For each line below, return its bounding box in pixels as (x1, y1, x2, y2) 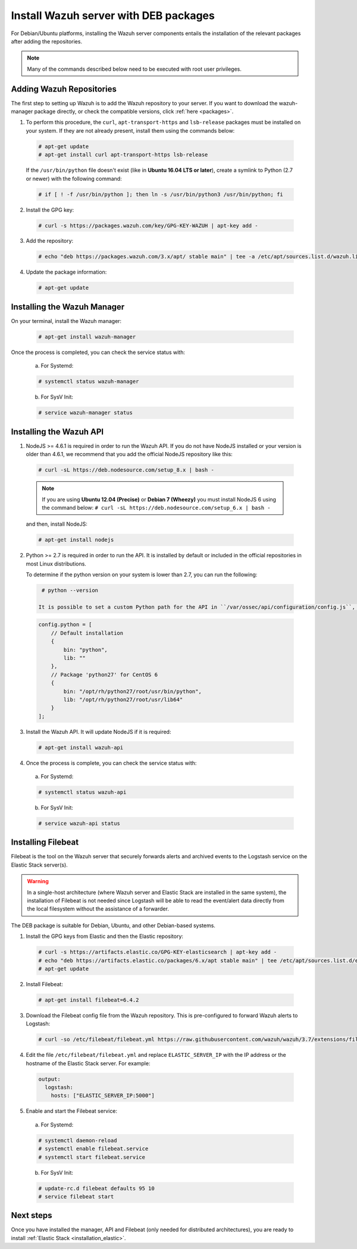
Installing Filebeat (11, 837, 79, 848)
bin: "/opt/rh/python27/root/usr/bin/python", (63, 688, 202, 695)
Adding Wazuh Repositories (11, 84, 117, 94)
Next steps (11, 1210, 52, 1220)
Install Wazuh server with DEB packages (11, 9, 215, 22)
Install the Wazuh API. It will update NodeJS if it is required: (26, 728, 171, 735)
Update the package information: (26, 268, 107, 276)
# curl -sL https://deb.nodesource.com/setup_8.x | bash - (38, 467, 214, 473)
